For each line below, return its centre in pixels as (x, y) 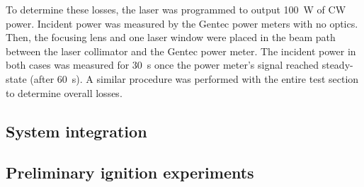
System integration (76, 131)
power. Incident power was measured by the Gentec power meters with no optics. (182, 23)
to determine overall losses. (64, 92)
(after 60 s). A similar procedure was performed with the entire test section (194, 78)
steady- (337, 65)
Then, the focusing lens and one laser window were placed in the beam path (171, 37)
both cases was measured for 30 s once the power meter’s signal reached (163, 65)
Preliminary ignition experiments (130, 172)
